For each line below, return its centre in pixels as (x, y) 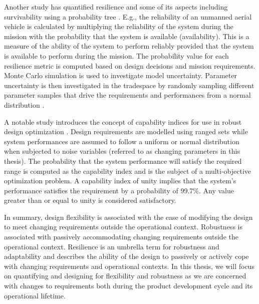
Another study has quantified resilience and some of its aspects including (116, 7)
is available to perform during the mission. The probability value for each (116, 55)
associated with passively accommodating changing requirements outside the (121, 237)
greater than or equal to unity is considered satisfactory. (90, 200)
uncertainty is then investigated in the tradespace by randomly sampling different (129, 85)
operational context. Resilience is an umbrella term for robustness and (112, 246)
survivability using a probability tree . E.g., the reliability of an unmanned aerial (128, 16)
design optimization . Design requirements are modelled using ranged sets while (126, 131)
